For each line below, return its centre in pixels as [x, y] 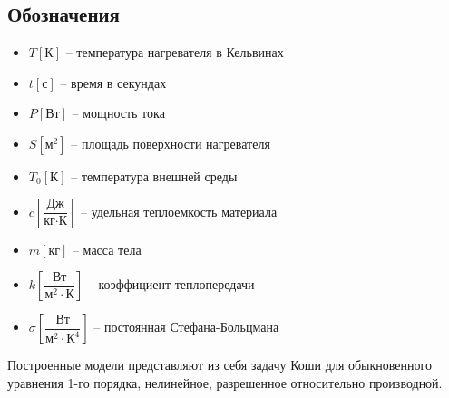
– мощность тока [118, 113]
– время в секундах [113, 82]
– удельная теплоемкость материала [179, 211]
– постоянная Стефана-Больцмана [186, 327]
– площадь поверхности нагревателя [171, 143]
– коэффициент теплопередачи [171, 284]
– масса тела [107, 249]
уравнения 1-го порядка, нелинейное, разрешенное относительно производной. [225, 382]
